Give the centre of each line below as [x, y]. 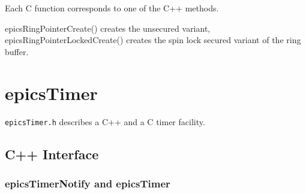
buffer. [17, 51]
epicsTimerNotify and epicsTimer [88, 183]
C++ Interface [52, 154]
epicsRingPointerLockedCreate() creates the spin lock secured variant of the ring [153, 40]
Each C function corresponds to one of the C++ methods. [112, 8]
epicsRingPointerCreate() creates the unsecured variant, [108, 28]
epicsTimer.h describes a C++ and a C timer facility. [105, 121]
